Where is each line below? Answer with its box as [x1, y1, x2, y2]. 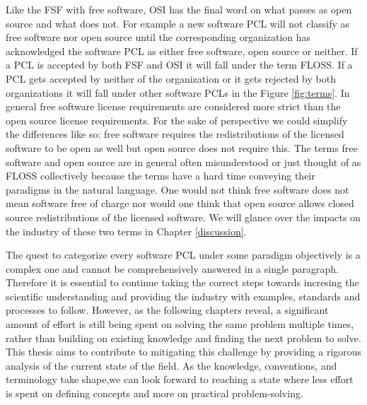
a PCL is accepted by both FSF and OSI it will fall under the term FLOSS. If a [6, 57, 353, 72]
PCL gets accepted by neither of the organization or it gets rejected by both [6, 71, 336, 86]
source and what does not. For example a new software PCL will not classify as [6, 16, 350, 30]
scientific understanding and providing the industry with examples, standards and [6, 288, 361, 303]
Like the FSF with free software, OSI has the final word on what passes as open [6, 2, 352, 16]
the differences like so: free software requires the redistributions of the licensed [6, 127, 344, 141]
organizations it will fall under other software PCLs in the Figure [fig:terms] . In [6, 85, 350, 100]
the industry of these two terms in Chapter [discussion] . [6, 223, 247, 238]
